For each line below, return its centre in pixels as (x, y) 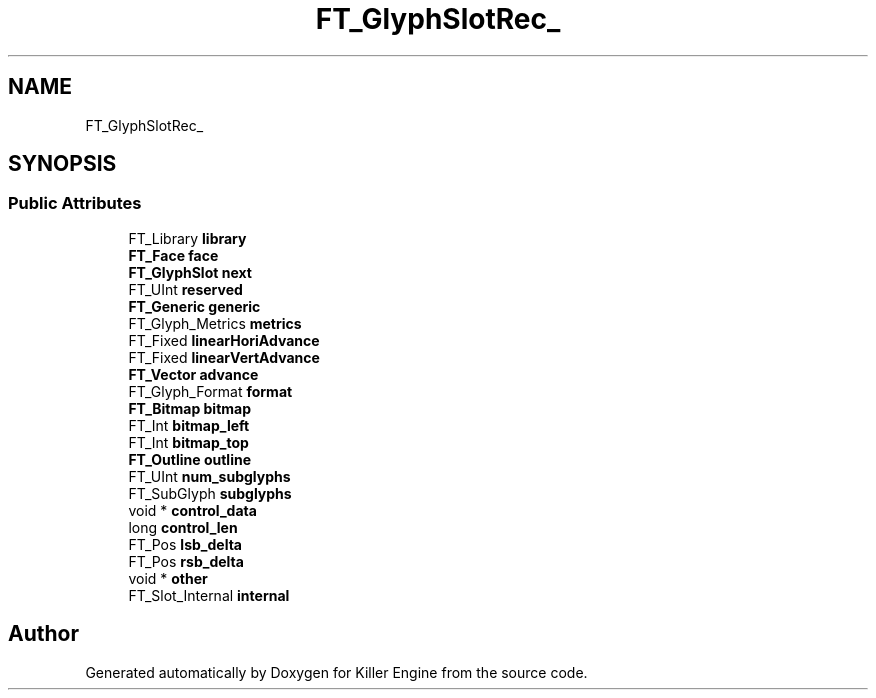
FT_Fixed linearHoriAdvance (224, 340)
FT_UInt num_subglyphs (209, 476)
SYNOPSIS (62, 164)
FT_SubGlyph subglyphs (210, 493)
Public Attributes (75, 203)
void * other (168, 578)
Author (43, 634)
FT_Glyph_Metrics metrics (215, 323)
